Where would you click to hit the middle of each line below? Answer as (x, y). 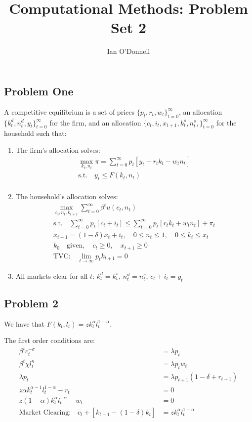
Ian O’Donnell (128, 51)
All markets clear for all (52, 275)
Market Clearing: (45, 412)
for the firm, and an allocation (95, 122)
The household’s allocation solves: (67, 196)
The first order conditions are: (49, 340)
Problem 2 (31, 303)
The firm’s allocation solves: (58, 149)
